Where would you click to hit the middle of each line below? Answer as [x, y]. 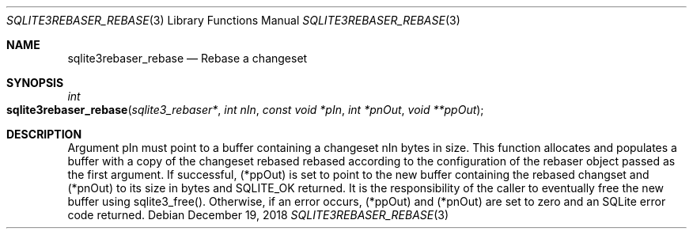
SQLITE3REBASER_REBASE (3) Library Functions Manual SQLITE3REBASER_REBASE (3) [233, 20]
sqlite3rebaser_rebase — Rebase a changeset [187, 58]
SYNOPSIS [35, 83]
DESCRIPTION [44, 134]
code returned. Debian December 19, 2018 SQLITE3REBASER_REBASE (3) [258, 215]
